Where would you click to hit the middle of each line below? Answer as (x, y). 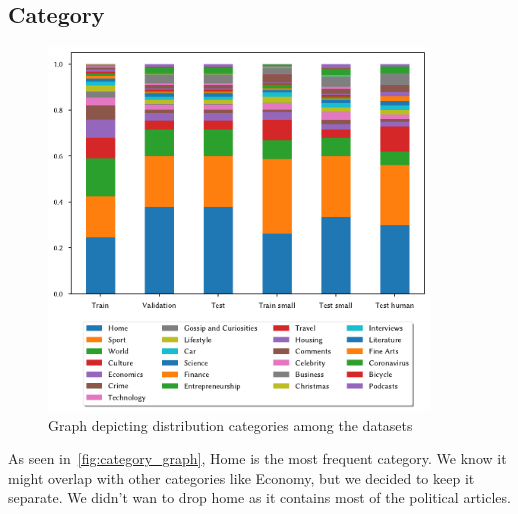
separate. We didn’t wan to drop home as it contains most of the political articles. (259, 497)
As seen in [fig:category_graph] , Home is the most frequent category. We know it (257, 458)
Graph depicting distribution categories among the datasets (230, 424)
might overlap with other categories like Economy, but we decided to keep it (241, 477)
